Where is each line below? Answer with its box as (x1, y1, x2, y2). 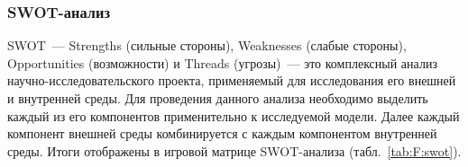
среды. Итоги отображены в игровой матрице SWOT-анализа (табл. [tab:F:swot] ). (7, 141, 462, 160)
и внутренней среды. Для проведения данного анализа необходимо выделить (7, 89, 428, 107)
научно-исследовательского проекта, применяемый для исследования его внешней (7, 71, 456, 90)
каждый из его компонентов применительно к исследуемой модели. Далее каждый (7, 106, 460, 125)
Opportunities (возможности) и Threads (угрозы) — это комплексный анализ (7, 53, 437, 72)
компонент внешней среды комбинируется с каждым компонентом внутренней (7, 124, 437, 143)
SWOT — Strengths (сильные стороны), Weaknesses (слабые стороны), (7, 36, 407, 55)
